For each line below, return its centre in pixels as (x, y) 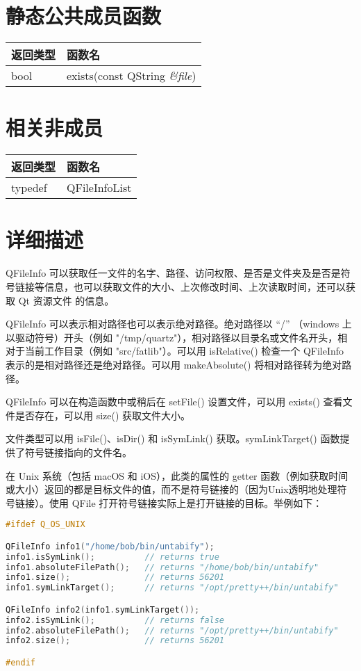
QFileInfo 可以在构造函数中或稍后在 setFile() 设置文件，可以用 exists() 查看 (174, 402)
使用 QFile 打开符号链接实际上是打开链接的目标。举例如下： (186, 502)
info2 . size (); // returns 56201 (115, 641)
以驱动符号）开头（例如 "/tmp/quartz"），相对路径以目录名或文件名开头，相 (177, 337)
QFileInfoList (99, 188)
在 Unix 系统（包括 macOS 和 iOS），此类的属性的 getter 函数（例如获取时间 (177, 475)
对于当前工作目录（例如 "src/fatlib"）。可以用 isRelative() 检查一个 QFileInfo (175, 351)
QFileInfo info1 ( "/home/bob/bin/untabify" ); (110, 546)
